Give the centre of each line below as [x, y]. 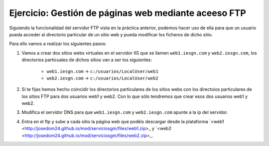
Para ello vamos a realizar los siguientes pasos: [58, 44]
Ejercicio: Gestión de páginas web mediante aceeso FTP [128, 13]
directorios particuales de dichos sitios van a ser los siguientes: [87, 60]
